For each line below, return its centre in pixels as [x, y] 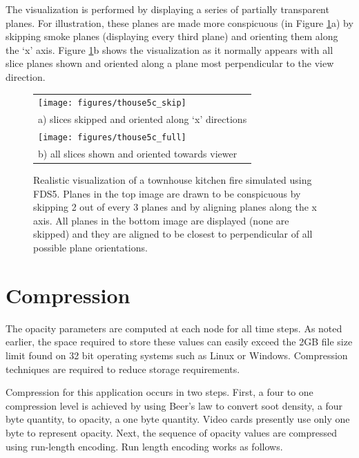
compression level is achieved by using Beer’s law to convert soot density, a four [174, 405]
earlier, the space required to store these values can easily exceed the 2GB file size [179, 342]
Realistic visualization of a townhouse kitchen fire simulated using [173, 180]
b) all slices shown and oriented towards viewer [138, 153]
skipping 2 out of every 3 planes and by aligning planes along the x [175, 207]
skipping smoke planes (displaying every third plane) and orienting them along [172, 36]
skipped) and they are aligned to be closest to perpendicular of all [173, 234]
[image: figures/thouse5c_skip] [112, 103]
